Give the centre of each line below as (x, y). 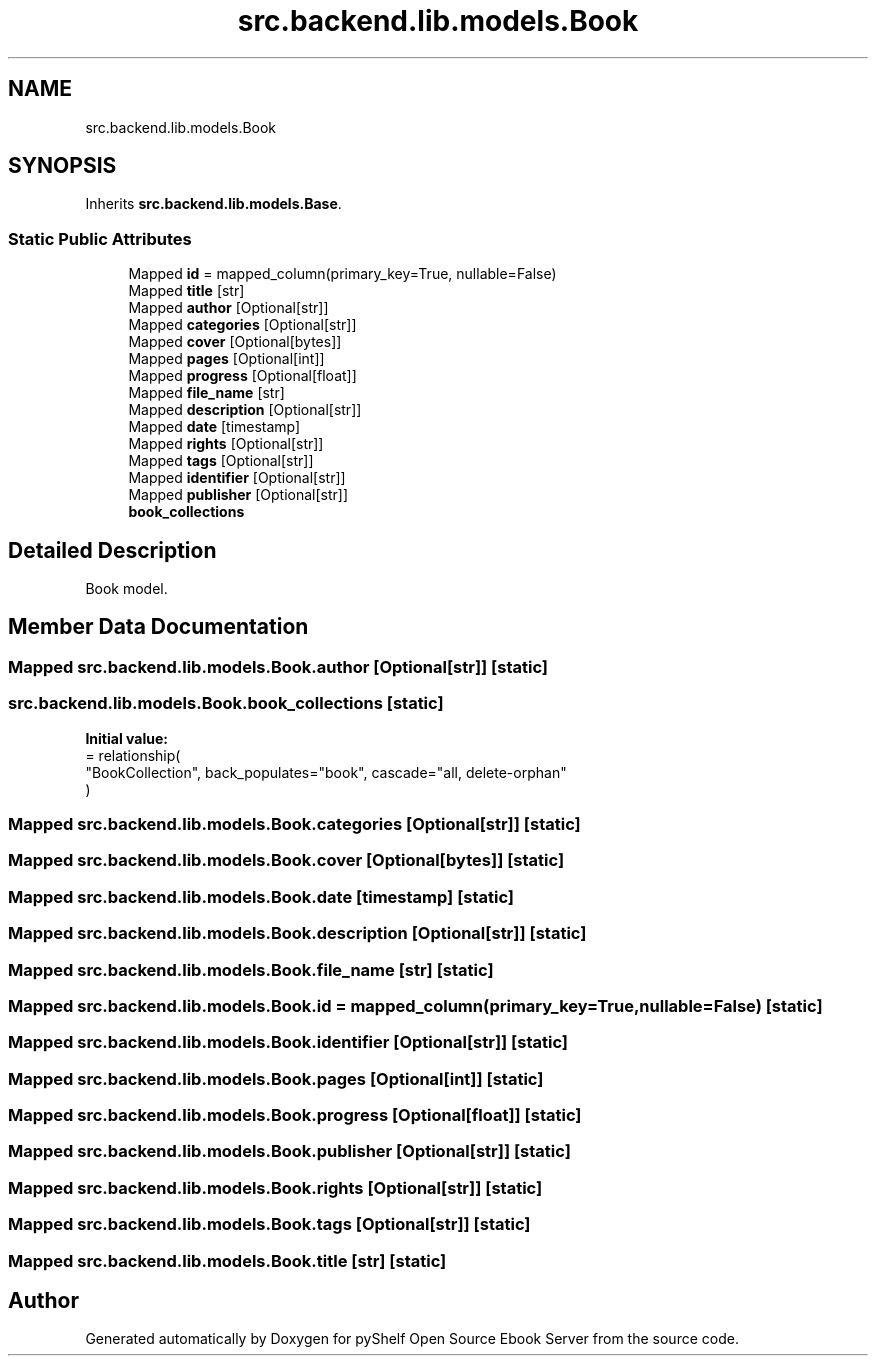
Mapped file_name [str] (206, 393)
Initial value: (126, 738)
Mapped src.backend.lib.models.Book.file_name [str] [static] (251, 969)
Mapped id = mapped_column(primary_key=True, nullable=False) (342, 274)
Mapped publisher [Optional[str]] (238, 495)
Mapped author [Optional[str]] (228, 308)
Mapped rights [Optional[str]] (226, 444)
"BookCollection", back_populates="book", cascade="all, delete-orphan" (326, 772)
